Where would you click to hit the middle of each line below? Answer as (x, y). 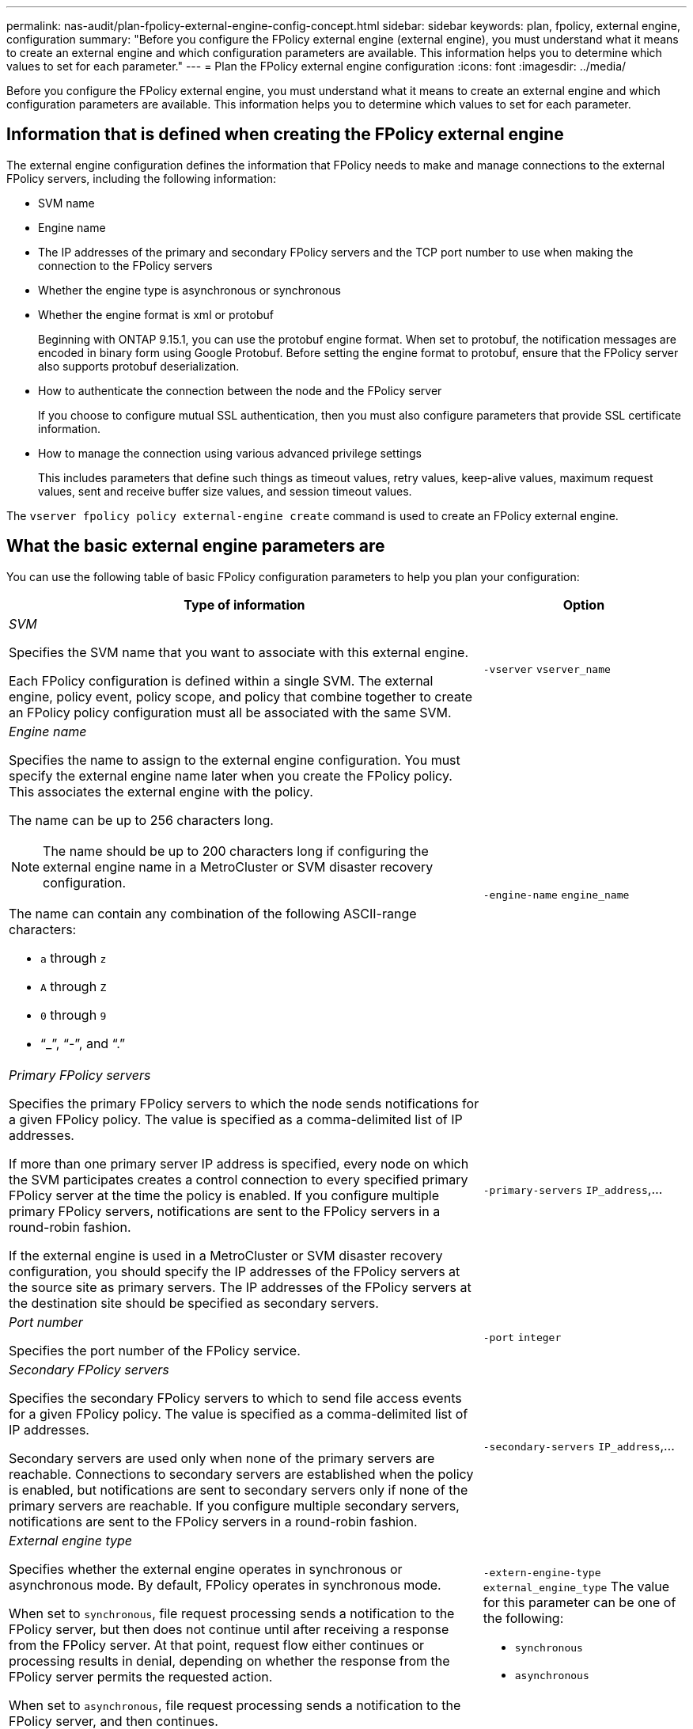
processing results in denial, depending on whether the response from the (229, 1661)
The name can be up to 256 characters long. (141, 820)
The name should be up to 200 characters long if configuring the (236, 851)
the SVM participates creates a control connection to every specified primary (239, 1179)
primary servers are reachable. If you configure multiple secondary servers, (234, 1505)
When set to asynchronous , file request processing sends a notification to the (235, 1705)
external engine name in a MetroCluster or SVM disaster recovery (238, 866)
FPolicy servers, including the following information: (142, 178)
